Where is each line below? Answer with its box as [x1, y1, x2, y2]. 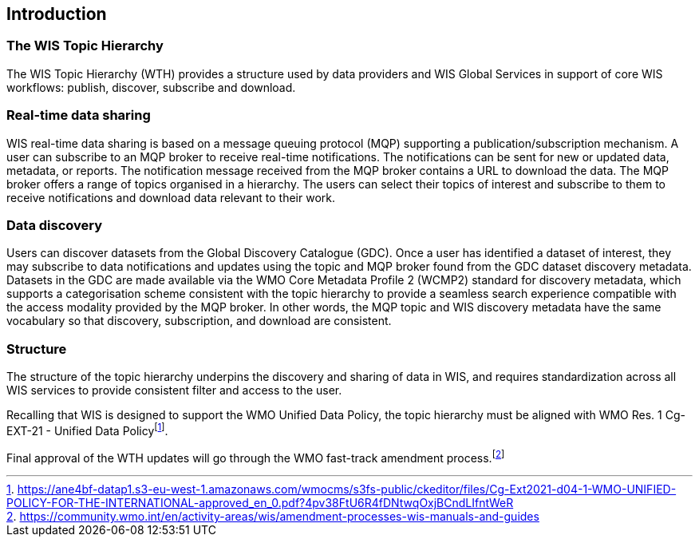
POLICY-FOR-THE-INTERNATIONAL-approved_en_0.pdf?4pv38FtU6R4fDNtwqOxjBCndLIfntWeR [6, 496, 514, 510]
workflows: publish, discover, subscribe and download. [6, 80, 296, 94]
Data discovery [6, 216, 103, 233]
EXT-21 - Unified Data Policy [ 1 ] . [6, 422, 168, 438]
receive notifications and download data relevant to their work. [6, 190, 336, 204]
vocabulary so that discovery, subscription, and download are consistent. [6, 314, 392, 328]
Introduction [6, 4, 107, 24]
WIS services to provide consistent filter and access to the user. [6, 383, 342, 398]
